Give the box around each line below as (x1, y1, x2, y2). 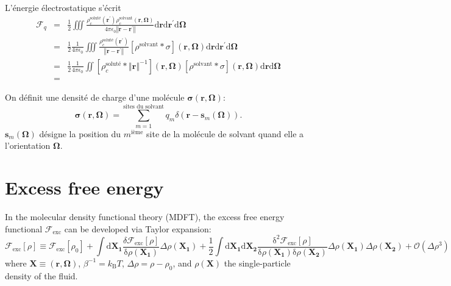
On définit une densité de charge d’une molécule (5, 90, 185, 103)
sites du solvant (123, 103, 165, 110)
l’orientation (5, 139, 51, 152)
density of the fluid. (5, 269, 78, 282)
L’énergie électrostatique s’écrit (5, 1, 121, 13)
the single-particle (224, 256, 291, 269)
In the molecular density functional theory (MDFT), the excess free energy (5, 210, 285, 223)
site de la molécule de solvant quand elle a (146, 127, 304, 140)
